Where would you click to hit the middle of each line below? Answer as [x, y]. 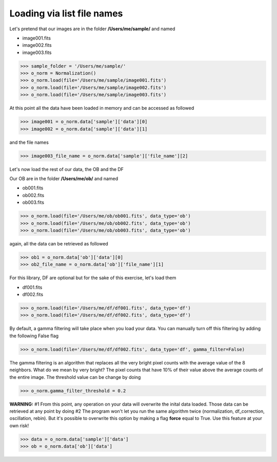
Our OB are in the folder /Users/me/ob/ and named [64, 178]
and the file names [29, 142]
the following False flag [34, 336]
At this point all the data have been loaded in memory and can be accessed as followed [102, 108]
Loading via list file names [66, 13]
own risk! [19, 426]
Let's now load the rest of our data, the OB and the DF [67, 169]
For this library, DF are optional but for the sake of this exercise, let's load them [93, 278]
